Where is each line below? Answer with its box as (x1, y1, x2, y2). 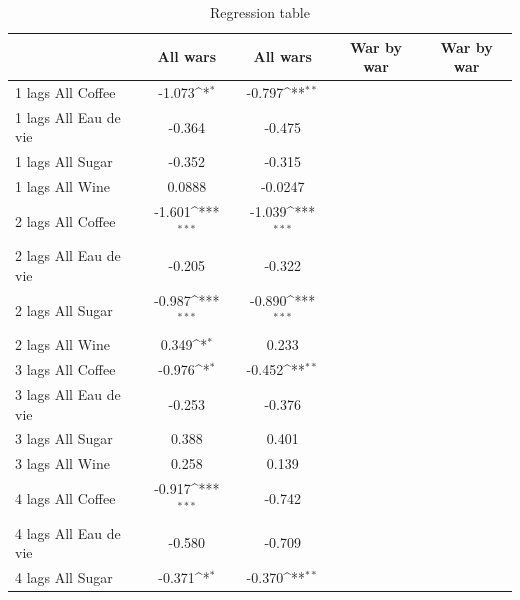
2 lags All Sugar (15, 299, 113, 320)
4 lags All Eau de (15, 522, 121, 543)
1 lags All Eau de (15, 106, 121, 127)
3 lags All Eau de (15, 384, 121, 404)
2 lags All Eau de (15, 245, 121, 266)
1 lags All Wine (15, 176, 110, 197)
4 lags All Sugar (15, 567, 113, 587)
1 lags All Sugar (15, 151, 113, 172)
